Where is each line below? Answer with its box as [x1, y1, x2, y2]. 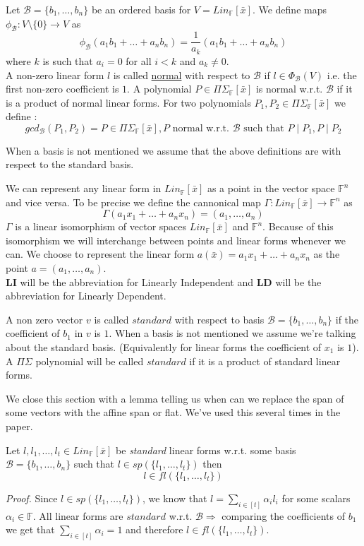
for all [126, 53, 152, 68]
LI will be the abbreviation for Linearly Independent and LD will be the [6, 274, 322, 289]
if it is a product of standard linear [189, 353, 341, 368]
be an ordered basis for [91, 2, 191, 16]
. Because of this [262, 219, 334, 234]
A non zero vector [6, 311, 83, 326]
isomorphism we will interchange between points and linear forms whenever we [6, 232, 346, 247]
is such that [42, 53, 93, 68]
